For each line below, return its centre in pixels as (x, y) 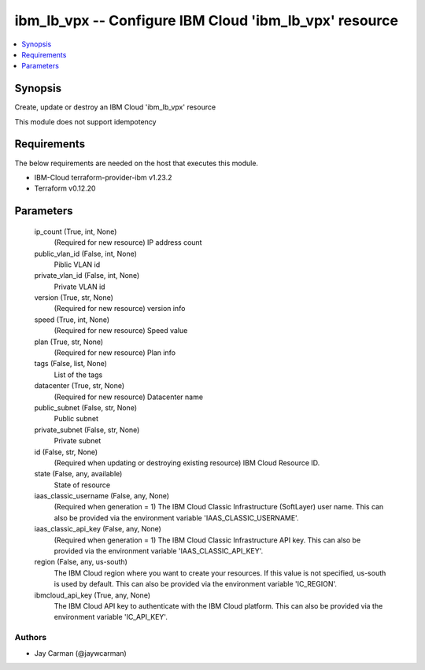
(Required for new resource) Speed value (121, 331)
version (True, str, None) (74, 298)
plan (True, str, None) (69, 342)
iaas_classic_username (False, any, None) (102, 496)
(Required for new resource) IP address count (128, 242)
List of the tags (78, 375)
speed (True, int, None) (72, 320)
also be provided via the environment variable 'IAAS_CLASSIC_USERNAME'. (176, 518)
